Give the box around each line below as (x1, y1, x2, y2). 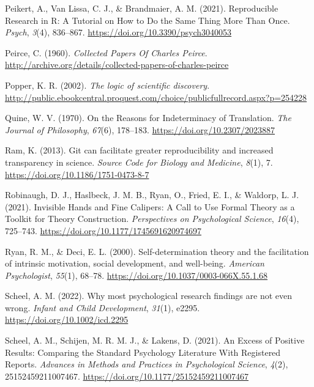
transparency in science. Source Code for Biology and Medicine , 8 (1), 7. (5, 155, 273, 168)
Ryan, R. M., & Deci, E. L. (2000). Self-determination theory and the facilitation (5, 245, 309, 257)
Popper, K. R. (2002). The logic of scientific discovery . (5, 78, 210, 91)
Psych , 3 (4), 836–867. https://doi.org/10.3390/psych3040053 (5, 26, 232, 39)
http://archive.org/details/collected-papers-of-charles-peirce (5, 58, 229, 71)
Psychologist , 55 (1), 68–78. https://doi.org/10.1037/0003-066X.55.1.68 (5, 268, 268, 281)
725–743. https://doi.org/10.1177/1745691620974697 (5, 224, 201, 237)
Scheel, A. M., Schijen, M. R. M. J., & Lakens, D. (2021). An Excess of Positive (5, 334, 305, 347)
